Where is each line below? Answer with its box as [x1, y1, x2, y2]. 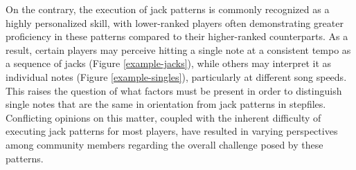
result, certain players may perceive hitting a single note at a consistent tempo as [6, 42, 351, 57]
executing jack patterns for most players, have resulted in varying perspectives [6, 124, 338, 138]
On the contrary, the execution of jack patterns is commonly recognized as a [6, 2, 330, 16]
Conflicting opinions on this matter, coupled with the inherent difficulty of [6, 110, 321, 124]
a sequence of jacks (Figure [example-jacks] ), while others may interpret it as [6, 56, 332, 70]
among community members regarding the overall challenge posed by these [6, 137, 323, 151]
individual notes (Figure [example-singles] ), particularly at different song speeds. [6, 69, 347, 84]
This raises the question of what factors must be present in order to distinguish [6, 83, 342, 97]
